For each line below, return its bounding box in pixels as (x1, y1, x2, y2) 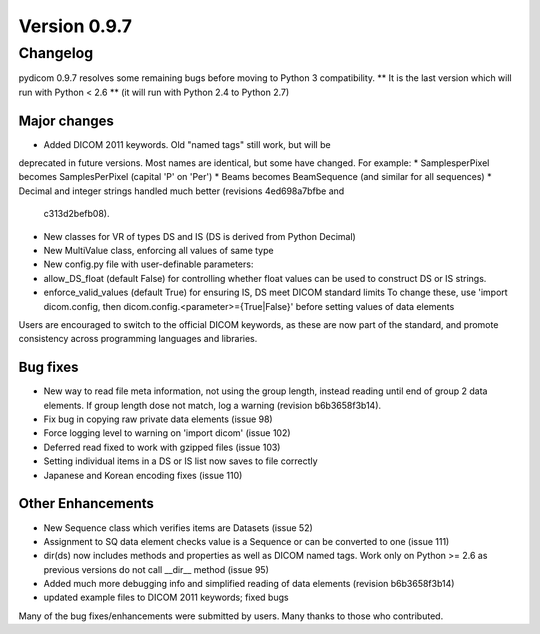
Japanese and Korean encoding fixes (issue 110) (43, 469, 243, 481)
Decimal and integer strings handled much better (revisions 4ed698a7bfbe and (18, 185, 345, 197)
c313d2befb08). (43, 208, 110, 220)
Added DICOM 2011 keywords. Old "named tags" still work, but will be (43, 138, 331, 150)
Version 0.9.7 (18, 15, 133, 37)
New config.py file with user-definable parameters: (43, 258, 254, 270)
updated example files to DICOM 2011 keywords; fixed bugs (43, 591, 289, 604)
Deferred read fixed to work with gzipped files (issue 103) (43, 441, 281, 453)
